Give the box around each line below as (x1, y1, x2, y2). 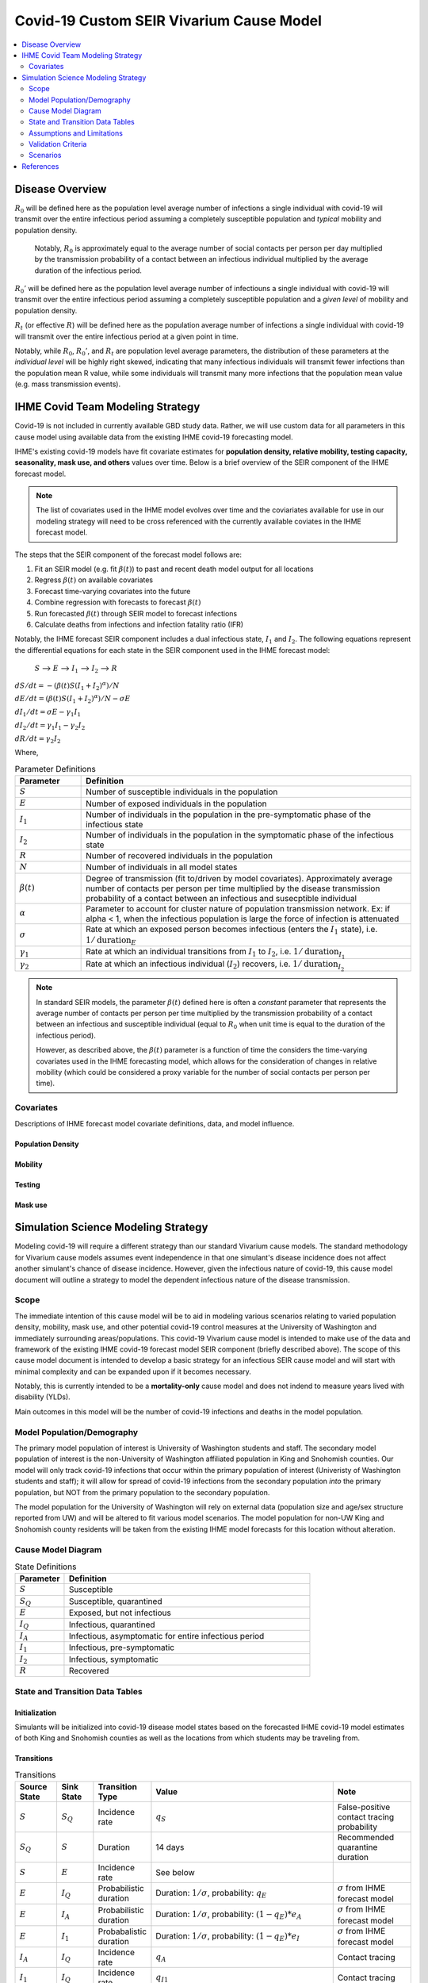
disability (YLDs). (14, 1392, 71, 1402)
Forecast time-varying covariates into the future (34, 586, 191, 596)
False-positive (337, 1801, 391, 1812)
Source (19, 1782, 48, 1793)
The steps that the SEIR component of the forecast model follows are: (14, 550, 242, 559)
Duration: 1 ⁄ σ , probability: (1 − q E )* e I (155, 1930, 300, 1943)
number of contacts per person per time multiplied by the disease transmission (86, 883, 380, 894)
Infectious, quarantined (68, 1619, 155, 1630)
